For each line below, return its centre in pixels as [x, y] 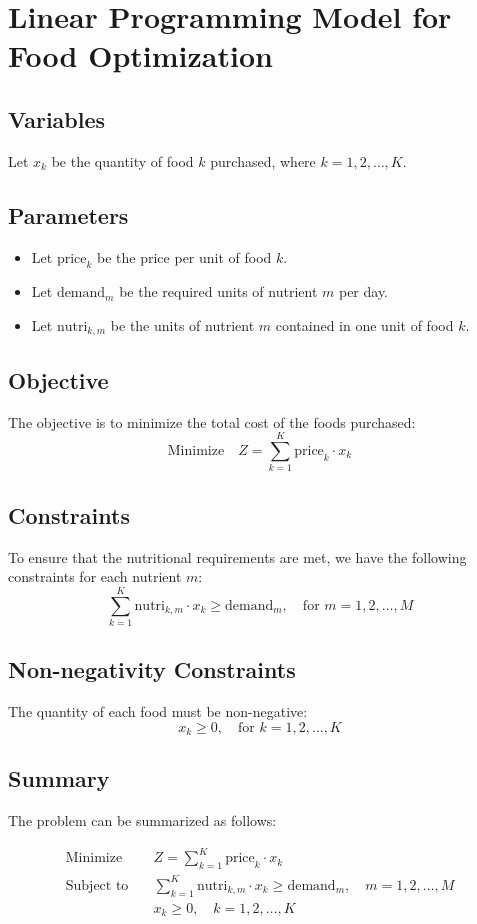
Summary [59, 778]
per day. [363, 291]
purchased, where [263, 160]
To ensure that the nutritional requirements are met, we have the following [237, 556]
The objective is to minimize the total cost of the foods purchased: [212, 421]
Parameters [68, 214]
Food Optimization [140, 55]
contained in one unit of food [364, 324]
